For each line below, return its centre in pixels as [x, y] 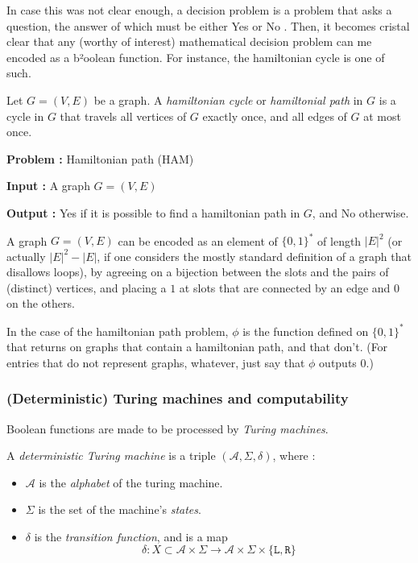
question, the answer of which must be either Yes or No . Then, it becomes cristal [208, 25]
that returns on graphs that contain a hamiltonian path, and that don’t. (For [197, 347]
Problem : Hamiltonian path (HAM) [100, 158]
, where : [294, 455]
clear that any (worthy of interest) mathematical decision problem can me [189, 41]
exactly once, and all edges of [275, 116]
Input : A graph [48, 186]
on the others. [41, 303]
